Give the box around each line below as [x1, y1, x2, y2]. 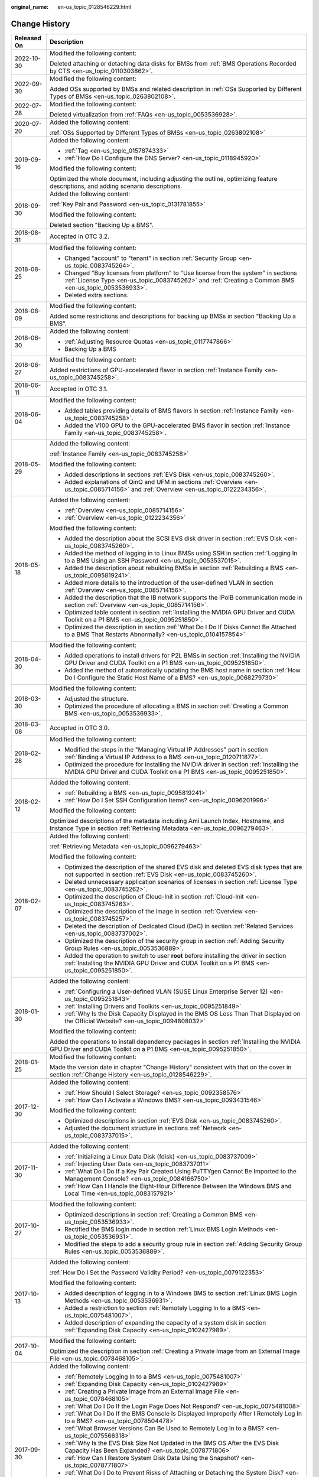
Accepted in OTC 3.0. [49, 724, 109, 732]
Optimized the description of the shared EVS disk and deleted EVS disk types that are [64, 863, 302, 871]
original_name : [11, 4, 49, 10]
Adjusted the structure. [64, 694, 129, 702]
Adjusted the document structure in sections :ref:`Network [64, 1124, 227, 1132]
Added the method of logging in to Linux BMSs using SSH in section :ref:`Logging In [64, 549, 298, 557]
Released [14, 34, 41, 42]
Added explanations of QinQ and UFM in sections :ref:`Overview [64, 477, 243, 486]
